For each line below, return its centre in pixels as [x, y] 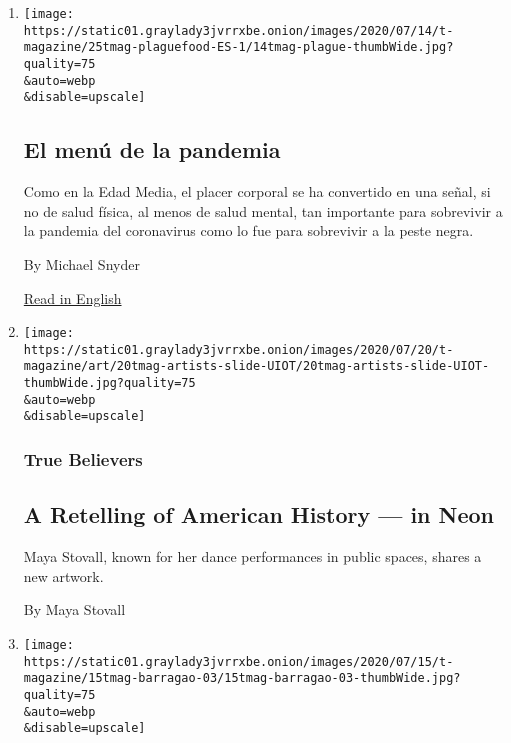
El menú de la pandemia [152, 149]
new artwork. [63, 575]
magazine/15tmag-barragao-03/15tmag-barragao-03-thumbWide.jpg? [242, 678]
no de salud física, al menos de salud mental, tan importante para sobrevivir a [263, 210]
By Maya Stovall [74, 609]
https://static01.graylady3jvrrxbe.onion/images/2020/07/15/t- [238, 661]
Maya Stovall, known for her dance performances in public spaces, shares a [252, 556]
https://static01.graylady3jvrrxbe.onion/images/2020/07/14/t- [238, 30]
